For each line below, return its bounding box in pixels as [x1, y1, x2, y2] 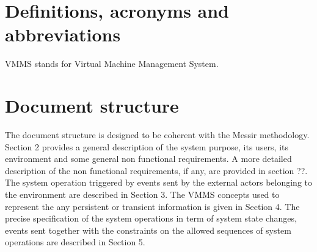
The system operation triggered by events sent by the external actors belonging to [5, 176, 312, 189]
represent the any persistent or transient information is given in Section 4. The [5, 200, 300, 212]
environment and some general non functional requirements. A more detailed [5, 152, 292, 165]
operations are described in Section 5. [5, 236, 145, 248]
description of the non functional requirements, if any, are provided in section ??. [5, 164, 308, 177]
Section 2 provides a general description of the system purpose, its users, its [5, 140, 289, 153]
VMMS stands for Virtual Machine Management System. [5, 57, 219, 70]
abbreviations [5, 22, 121, 47]
